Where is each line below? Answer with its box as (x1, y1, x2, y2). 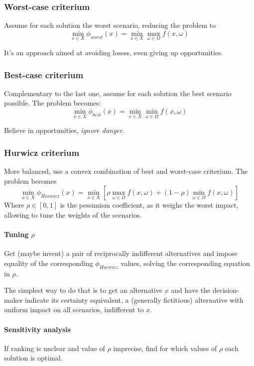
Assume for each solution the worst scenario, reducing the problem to (4, 20, 216, 30)
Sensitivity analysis (4, 324, 71, 334)
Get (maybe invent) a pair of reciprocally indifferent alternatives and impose (4, 248, 238, 258)
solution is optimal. (4, 353, 63, 363)
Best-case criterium (4, 68, 84, 81)
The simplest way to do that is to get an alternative (4, 285, 162, 295)
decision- (212, 285, 239, 295)
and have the (171, 285, 211, 295)
